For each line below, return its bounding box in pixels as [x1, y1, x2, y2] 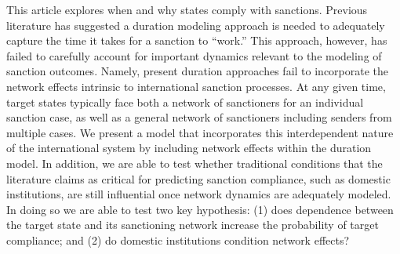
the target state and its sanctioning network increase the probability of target [6, 216, 379, 233]
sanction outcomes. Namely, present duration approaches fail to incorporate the [6, 63, 389, 79]
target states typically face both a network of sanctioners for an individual [6, 93, 364, 110]
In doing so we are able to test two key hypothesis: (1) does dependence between [6, 201, 394, 217]
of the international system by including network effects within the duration [6, 140, 372, 156]
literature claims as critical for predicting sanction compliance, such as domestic [6, 170, 391, 187]
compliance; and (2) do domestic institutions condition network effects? [6, 231, 350, 248]
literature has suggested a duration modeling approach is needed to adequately [6, 16, 385, 33]
